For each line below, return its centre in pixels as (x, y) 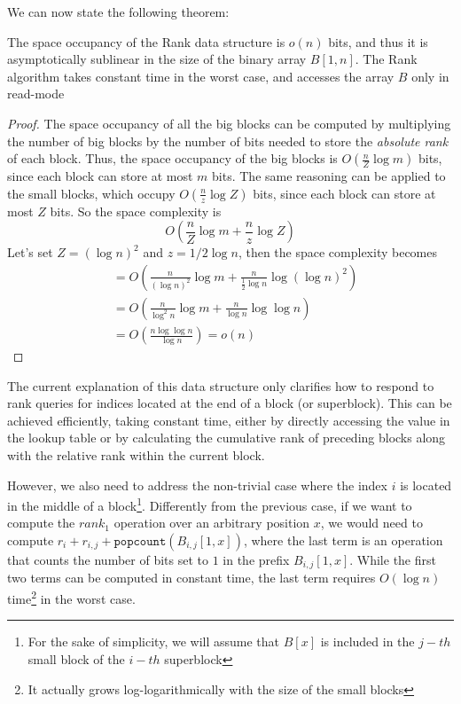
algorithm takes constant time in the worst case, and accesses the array (201, 76)
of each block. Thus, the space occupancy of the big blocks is (172, 158)
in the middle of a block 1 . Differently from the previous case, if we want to (210, 504)
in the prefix (256, 560)
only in (430, 76)
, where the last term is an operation (343, 540)
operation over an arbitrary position (212, 523)
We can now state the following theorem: (118, 12)
